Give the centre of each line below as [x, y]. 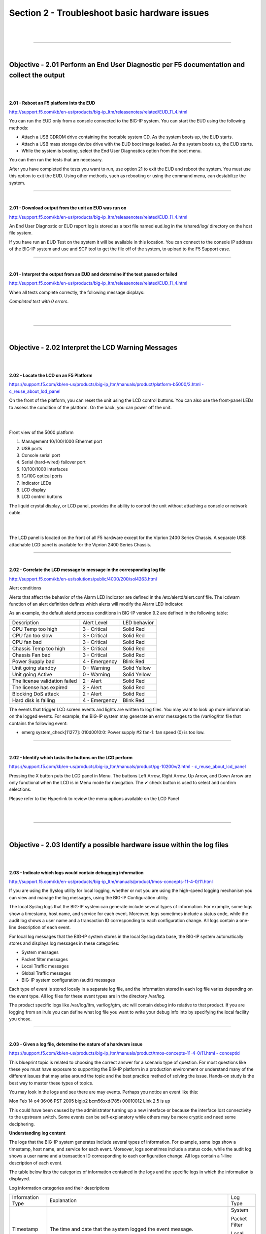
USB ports [32, 448]
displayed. [20, 1179]
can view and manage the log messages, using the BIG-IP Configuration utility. [89, 897]
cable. [16, 513]
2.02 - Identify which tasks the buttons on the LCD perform [71, 757]
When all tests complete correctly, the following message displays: [77, 292]
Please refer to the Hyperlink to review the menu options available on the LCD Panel [94, 798]
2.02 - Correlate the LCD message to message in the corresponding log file [87, 570]
